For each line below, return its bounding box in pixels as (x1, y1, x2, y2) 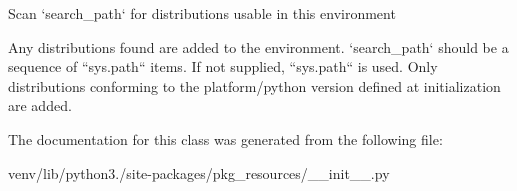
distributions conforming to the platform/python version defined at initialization (8, 75, 501, 96)
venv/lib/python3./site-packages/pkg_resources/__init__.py (8, 162, 390, 183)
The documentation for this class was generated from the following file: (8, 128, 443, 149)
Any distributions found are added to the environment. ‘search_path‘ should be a (8, 36, 509, 57)
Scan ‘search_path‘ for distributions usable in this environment (8, 3, 396, 23)
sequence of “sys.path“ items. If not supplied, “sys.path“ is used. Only (8, 56, 438, 77)
